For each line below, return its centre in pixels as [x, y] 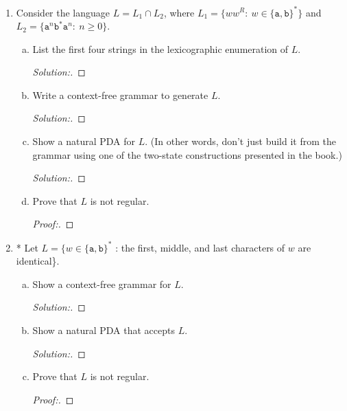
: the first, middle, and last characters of [200, 247]
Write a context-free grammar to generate [120, 95]
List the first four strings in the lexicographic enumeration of [160, 48]
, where [179, 12]
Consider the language [63, 12]
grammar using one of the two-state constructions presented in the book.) [187, 154]
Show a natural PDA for [84, 141]
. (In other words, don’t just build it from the [241, 141]
